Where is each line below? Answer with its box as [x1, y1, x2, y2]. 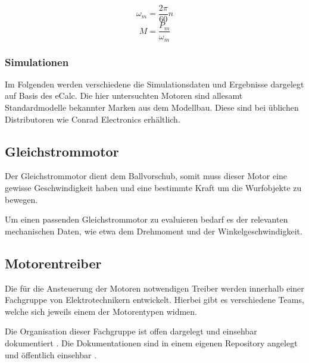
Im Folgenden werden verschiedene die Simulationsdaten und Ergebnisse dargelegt [5, 77, 304, 90]
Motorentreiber [5, 254, 102, 272]
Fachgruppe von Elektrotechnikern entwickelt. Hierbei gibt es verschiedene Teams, [5, 293, 304, 306]
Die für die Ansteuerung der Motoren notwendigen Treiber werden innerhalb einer [5, 281, 304, 294]
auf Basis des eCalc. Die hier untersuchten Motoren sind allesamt [5, 89, 243, 102]
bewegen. [5, 193, 38, 205]
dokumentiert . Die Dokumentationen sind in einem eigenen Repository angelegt [5, 336, 298, 349]
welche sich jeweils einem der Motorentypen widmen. [5, 305, 197, 317]
